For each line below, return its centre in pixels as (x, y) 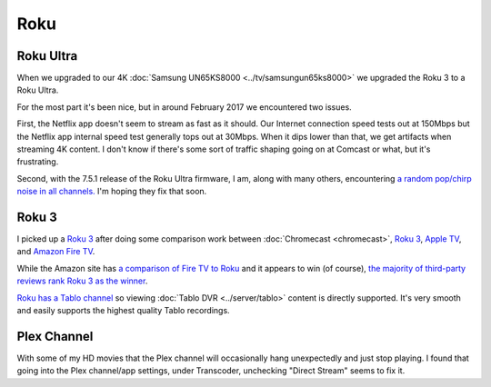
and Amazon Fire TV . (56, 252)
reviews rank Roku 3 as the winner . (82, 281)
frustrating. (38, 162)
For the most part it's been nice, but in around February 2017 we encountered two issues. (184, 107)
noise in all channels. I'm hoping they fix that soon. (112, 192)
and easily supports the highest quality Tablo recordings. (124, 311)
